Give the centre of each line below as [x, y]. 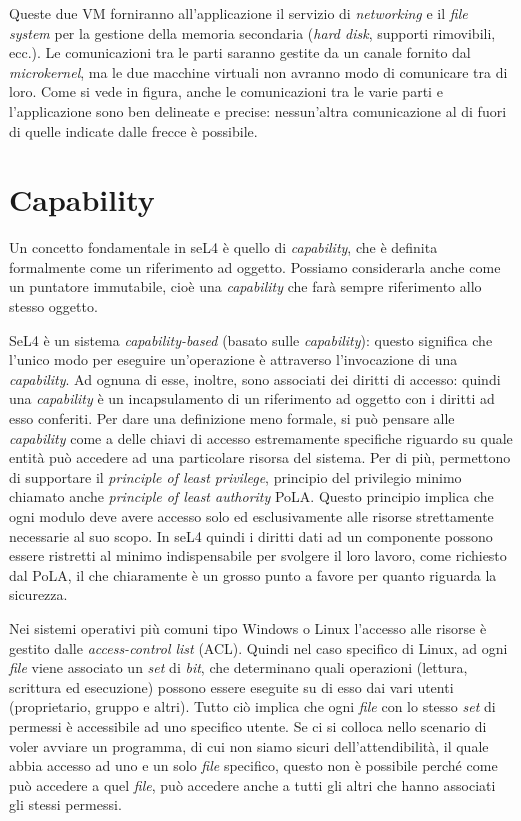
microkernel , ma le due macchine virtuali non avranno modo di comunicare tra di [258, 71]
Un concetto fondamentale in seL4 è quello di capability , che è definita [223, 247]
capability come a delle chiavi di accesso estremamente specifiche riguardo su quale [261, 437]
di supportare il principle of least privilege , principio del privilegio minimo [235, 476]
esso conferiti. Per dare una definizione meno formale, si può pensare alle [232, 418]
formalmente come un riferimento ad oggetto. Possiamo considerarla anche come [255, 266]
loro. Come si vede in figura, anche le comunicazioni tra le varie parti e [226, 91]
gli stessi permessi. [65, 804]
